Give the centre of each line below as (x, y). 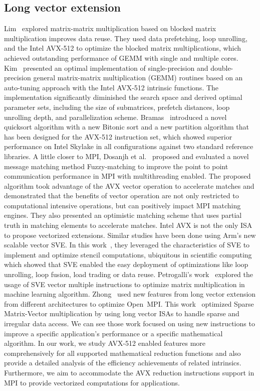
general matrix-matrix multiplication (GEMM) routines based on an (138, 78)
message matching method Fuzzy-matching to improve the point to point (116, 166)
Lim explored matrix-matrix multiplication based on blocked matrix (110, 28)
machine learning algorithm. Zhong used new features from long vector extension (130, 294)
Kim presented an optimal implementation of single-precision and (106, 68)
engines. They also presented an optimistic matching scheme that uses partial (123, 215)
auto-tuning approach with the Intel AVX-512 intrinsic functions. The (111, 87)
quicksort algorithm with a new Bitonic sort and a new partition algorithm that (127, 127)
